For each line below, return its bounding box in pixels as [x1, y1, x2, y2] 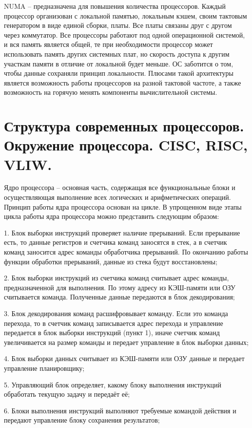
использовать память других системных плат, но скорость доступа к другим [4, 48, 230, 59]
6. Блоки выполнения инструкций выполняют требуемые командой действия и [4, 405, 236, 415]
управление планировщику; [4, 363, 85, 373]
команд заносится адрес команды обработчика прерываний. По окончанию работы [4, 247, 248, 257]
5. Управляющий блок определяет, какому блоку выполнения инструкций [4, 379, 221, 389]
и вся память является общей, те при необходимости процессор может [4, 39, 213, 49]
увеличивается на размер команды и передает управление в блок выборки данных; [4, 337, 249, 347]
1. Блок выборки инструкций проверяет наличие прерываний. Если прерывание [4, 227, 240, 237]
